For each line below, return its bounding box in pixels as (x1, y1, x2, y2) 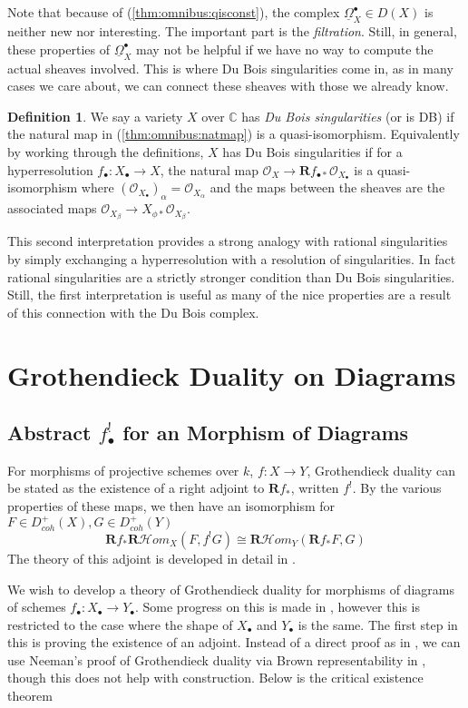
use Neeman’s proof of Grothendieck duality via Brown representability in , (7, 650, 426, 669)
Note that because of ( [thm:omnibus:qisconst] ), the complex (7, 3, 340, 21)
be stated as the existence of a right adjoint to (7, 478, 265, 497)
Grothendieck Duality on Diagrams (7, 356, 456, 393)
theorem (7, 686, 53, 705)
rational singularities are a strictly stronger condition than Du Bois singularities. (7, 267, 455, 286)
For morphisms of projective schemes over (7, 460, 239, 479)
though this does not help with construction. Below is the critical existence (7, 668, 424, 687)
